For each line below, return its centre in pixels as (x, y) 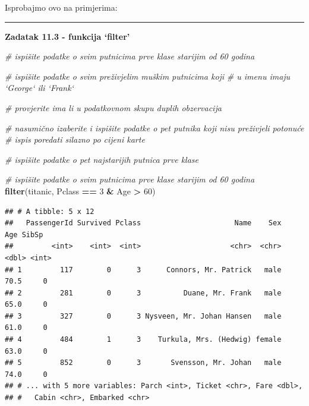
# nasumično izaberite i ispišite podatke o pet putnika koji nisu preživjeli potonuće (154, 128)
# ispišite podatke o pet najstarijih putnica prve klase (102, 159)
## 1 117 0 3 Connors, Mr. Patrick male (143, 270)
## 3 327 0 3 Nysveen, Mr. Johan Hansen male (143, 316)
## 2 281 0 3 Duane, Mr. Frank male (143, 293)
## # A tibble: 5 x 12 (50, 211)
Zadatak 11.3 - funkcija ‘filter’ (67, 36)
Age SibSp (24, 235)
